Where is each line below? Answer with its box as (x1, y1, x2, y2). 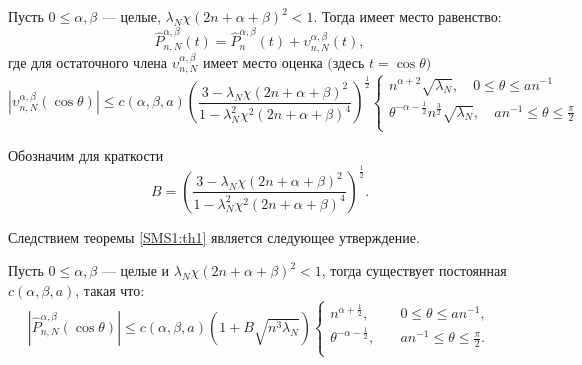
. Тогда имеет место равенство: (313, 6, 502, 26)
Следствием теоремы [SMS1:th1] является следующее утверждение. (8, 226, 420, 247)
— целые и (101, 260, 170, 281)
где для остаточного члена (8, 51, 168, 72)
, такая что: (75, 279, 145, 300)
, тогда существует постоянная (321, 260, 507, 281)
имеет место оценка (202, 51, 323, 72)
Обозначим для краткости (8, 144, 164, 165)
